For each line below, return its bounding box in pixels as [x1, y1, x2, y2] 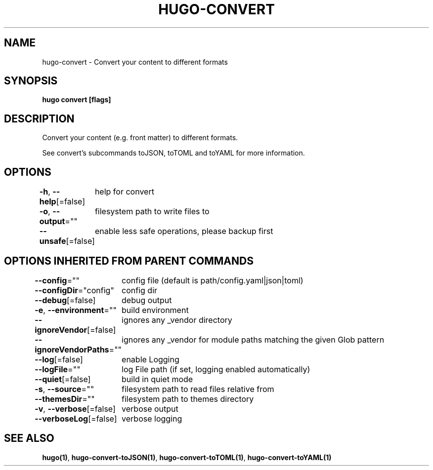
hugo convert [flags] [42, 95, 111, 104]
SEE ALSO [4, 432, 54, 445]
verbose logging [122, 413, 182, 424]
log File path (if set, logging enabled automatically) [122, 364, 310, 374]
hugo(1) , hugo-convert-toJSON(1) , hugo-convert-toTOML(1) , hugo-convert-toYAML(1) [42, 453, 332, 462]
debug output [122, 295, 172, 305]
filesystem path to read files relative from [122, 384, 274, 394]
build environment [122, 305, 189, 315]
